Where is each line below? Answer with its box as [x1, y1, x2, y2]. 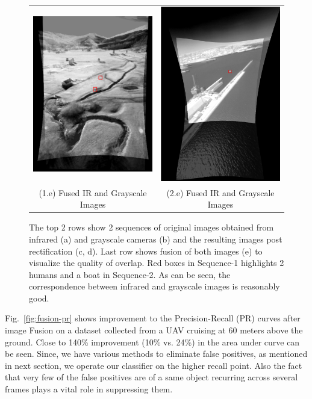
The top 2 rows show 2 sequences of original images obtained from [29, 221, 274, 234]
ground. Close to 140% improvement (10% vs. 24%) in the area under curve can [5, 335, 300, 348]
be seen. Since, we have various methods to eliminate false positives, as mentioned [5, 347, 308, 360]
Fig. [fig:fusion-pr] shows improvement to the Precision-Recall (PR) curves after [5, 312, 301, 324]
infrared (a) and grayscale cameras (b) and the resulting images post [29, 232, 282, 245]
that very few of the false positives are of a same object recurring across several [5, 371, 298, 383]
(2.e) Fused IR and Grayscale [166, 186, 275, 199]
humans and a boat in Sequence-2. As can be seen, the [29, 268, 231, 280]
